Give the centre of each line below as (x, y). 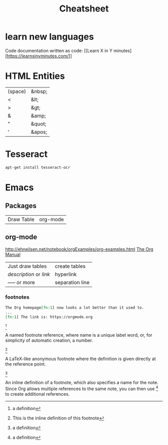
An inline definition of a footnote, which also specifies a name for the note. (82, 383)
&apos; (39, 132)
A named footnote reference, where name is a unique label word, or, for (79, 335)
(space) (17, 91)
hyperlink (66, 274)
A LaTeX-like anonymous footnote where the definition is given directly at (80, 359)
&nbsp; (39, 91)
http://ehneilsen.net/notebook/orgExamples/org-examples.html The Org (79, 249)
